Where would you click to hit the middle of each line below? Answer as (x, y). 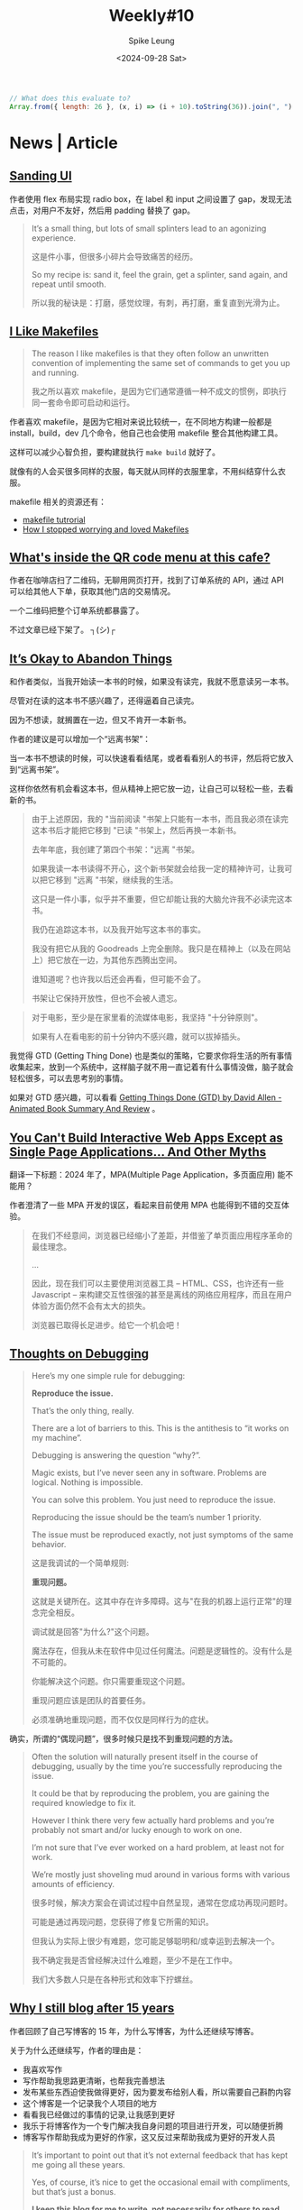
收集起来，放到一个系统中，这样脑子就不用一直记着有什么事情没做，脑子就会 (151, 1067)
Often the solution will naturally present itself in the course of (145, 1756)
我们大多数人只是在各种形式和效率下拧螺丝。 (115, 1979)
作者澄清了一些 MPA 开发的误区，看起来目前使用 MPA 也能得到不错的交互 (146, 1205)
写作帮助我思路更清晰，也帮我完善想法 (93, 2080)
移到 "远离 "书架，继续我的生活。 (117, 880)
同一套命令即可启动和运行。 (83, 402)
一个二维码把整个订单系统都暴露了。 (77, 610)
